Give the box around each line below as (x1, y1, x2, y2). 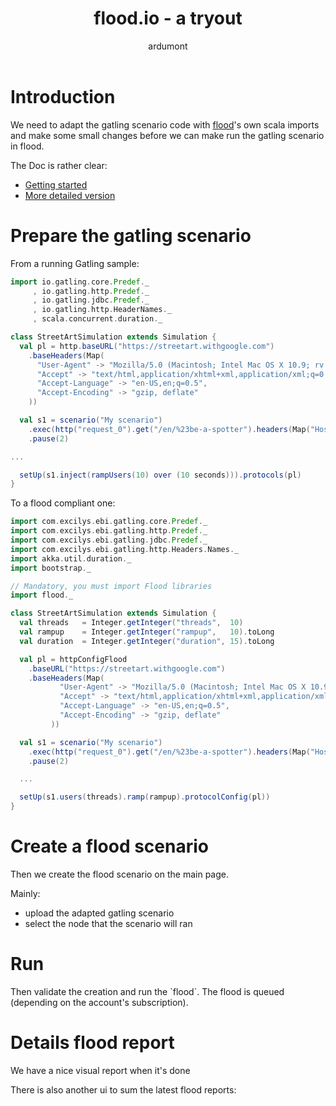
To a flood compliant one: (10, 497, 116, 509)
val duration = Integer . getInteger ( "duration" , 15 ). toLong (19, 636, 275, 646)
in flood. (10, 140, 45, 152)
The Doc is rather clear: (10, 159, 108, 171)
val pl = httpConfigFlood (19, 654, 128, 664)
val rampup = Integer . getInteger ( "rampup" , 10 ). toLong (19, 627, 275, 637)
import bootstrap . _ (10, 563, 92, 573)
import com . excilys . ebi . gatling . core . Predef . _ (10, 517, 208, 527)
